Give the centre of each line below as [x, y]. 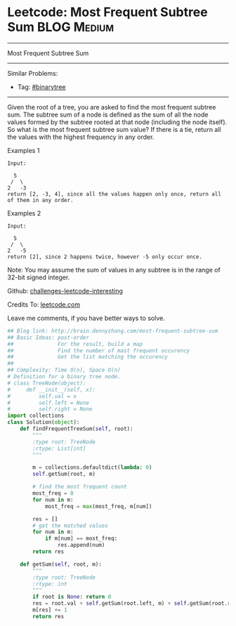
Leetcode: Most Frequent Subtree [108, 12]
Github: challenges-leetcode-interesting [65, 291]
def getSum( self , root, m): [61, 564]
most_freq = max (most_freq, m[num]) [98, 506]
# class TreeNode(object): [47, 383]
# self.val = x [42, 396]
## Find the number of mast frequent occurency [99, 351]
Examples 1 [24, 150]
